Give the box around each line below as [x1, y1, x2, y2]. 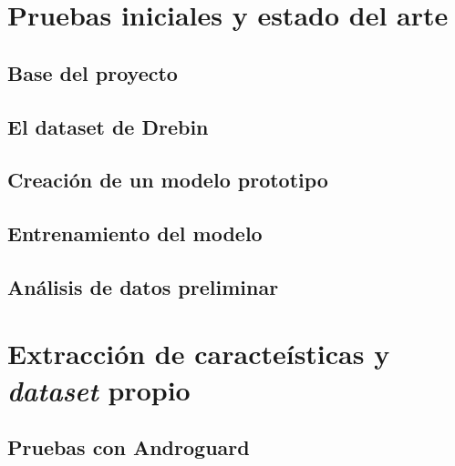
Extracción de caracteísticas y [7, 335, 390, 372]
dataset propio [7, 370, 191, 409]
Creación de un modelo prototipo [7, 166, 328, 194]
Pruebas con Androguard [7, 433, 250, 461]
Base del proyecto [7, 58, 178, 86]
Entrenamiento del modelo [7, 219, 263, 248]
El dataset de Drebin [7, 112, 209, 140]
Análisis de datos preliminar [7, 272, 279, 300]
